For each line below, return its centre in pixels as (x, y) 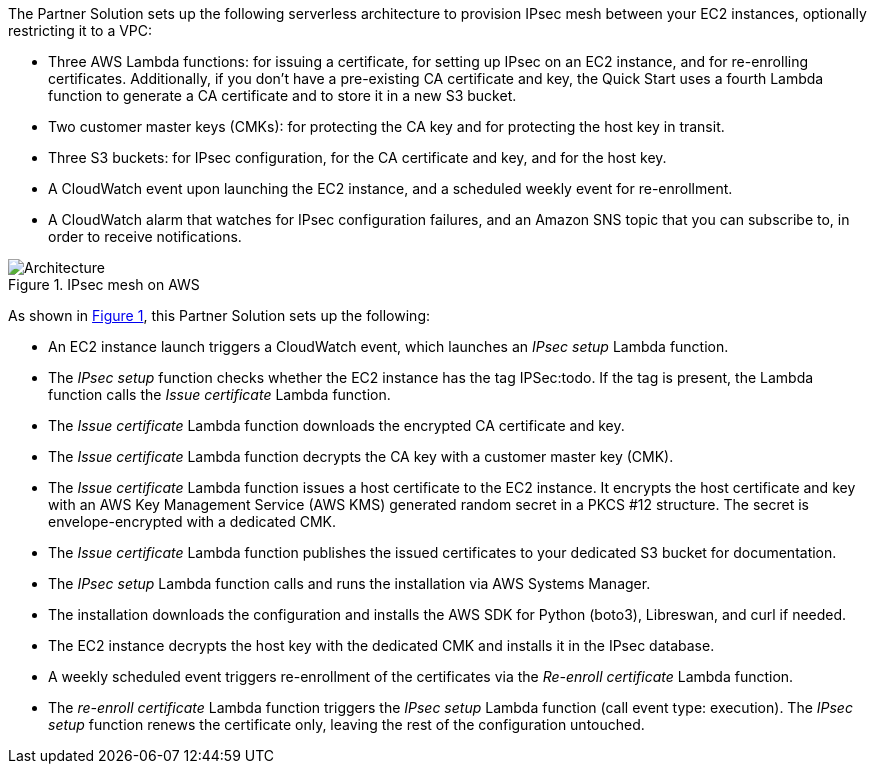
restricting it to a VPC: (80, 30)
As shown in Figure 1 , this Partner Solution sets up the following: (219, 315)
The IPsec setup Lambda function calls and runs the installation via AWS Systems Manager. (349, 583)
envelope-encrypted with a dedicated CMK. (192, 521)
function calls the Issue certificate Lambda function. (219, 394)
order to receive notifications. (145, 236)
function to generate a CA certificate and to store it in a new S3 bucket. (282, 95)
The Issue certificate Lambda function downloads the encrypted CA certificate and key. (336, 425)
